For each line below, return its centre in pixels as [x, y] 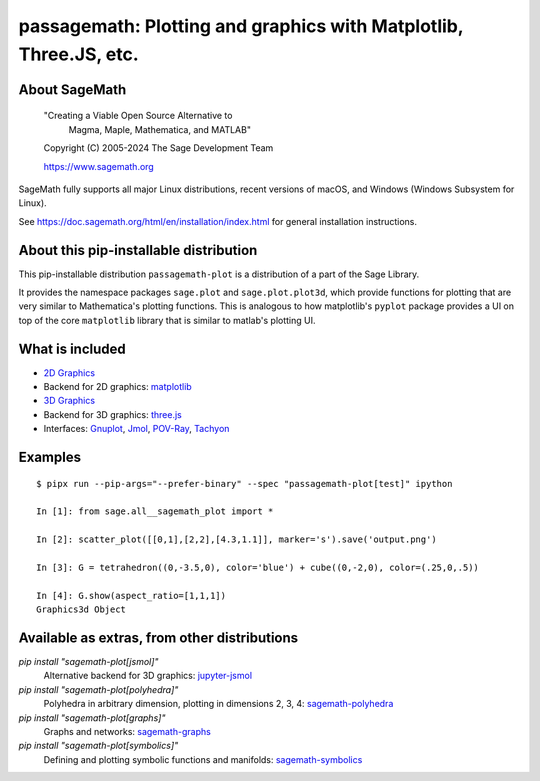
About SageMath [72, 89]
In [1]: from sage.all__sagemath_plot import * [155, 511]
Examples [50, 457]
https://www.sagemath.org [98, 166]
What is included [72, 348]
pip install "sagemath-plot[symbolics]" [98, 746]
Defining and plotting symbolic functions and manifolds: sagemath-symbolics [203, 759]
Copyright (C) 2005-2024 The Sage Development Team [158, 148]
